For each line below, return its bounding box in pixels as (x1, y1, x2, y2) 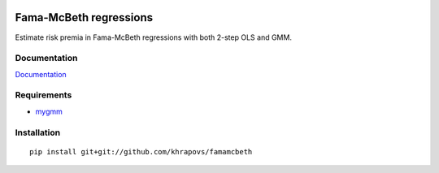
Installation (15, 127, 61, 138)
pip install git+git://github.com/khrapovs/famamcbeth (29, 147, 253, 156)
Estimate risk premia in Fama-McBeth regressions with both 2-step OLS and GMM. (15, 32, 293, 42)
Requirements (15, 89, 72, 101)
